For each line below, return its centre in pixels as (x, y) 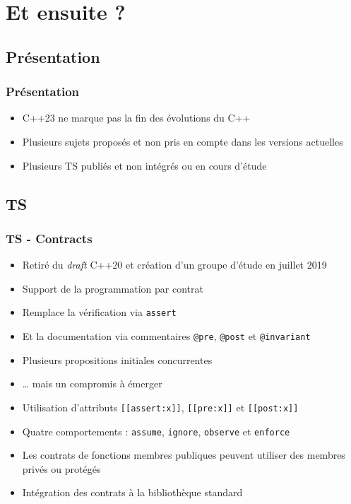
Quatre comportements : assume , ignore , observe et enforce (156, 431)
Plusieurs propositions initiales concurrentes (117, 359)
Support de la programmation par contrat (113, 288)
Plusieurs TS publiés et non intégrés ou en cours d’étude (144, 165)
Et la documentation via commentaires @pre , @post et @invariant (166, 336)
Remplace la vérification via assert (99, 312)
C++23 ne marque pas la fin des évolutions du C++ (136, 118)
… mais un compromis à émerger (92, 383)
